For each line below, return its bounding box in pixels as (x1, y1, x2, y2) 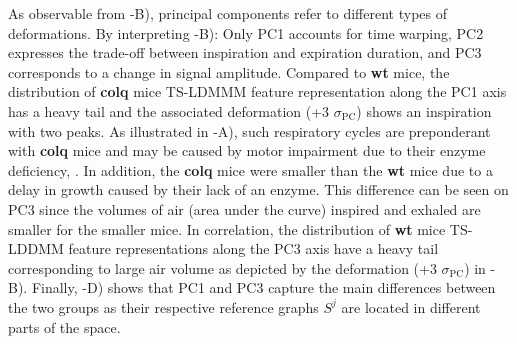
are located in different (341, 296, 481, 317)
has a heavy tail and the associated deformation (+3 (8, 100, 330, 121)
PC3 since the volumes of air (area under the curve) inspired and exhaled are (8, 198, 481, 219)
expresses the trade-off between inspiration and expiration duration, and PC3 (8, 42, 482, 63)
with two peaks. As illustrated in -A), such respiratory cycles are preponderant (8, 120, 491, 141)
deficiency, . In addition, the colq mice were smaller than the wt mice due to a (8, 159, 493, 180)
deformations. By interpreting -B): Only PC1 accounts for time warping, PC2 (8, 22, 484, 43)
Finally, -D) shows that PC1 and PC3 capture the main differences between (31, 277, 496, 298)
